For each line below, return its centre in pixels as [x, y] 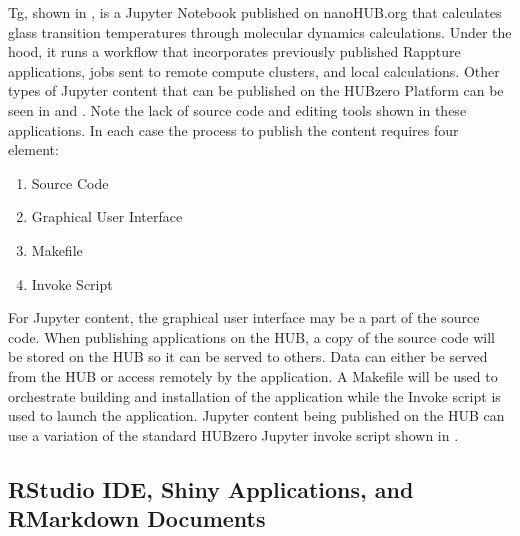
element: [33, 149]
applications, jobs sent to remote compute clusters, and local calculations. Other [254, 70]
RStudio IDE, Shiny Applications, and [211, 488]
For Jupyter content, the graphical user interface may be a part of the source [244, 317]
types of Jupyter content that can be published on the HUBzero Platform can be [256, 90]
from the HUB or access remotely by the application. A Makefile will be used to [253, 375]
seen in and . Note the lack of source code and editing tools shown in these [237, 109]
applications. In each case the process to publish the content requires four [233, 129]
